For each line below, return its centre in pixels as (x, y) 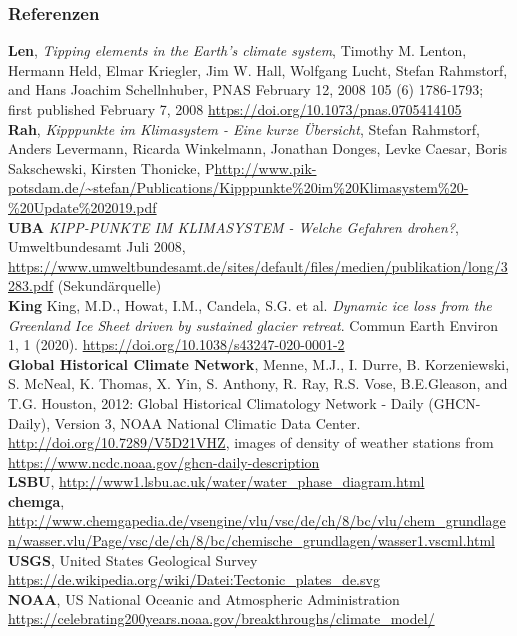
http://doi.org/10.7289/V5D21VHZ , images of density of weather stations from (251, 442)
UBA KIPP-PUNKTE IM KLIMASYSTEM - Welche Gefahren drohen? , (233, 226)
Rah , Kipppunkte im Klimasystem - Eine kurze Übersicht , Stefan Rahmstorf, (244, 128)
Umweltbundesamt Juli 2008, (97, 246)
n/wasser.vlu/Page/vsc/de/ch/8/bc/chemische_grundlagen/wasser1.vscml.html (251, 540)
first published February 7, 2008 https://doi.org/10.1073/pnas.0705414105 (235, 109)
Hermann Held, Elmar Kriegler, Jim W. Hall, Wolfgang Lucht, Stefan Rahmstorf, (258, 69)
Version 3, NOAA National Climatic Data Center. (207, 422)
